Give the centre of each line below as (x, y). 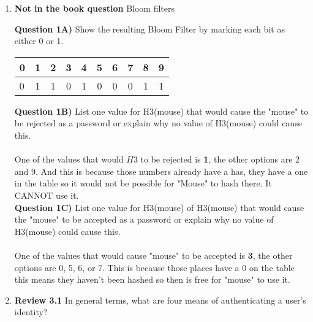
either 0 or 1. (39, 41)
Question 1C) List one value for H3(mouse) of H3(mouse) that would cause (159, 207)
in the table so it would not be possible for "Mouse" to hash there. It (143, 183)
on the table (272, 267)
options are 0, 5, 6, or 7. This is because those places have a (127, 267)
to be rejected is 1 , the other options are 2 (220, 159)
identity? (31, 312)
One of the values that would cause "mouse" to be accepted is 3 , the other (153, 255)
